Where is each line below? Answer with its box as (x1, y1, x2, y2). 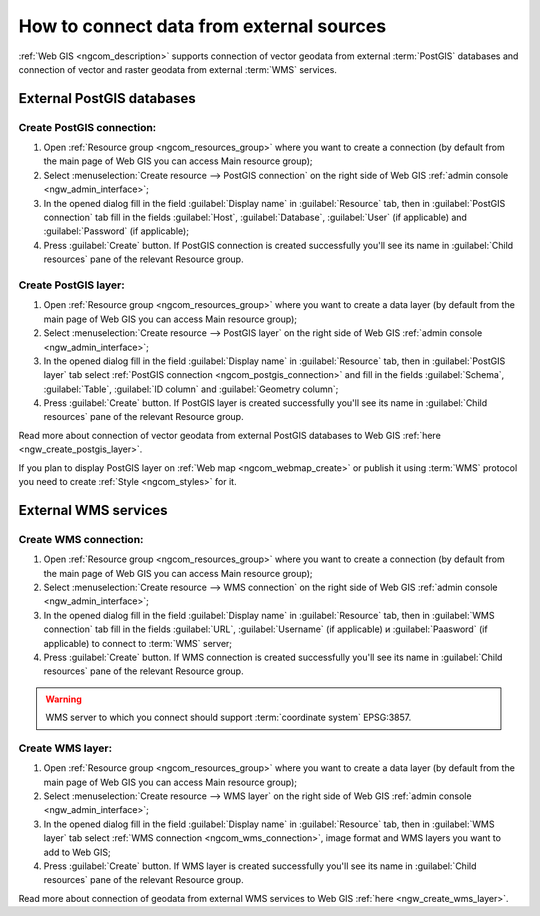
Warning (45, 693, 82, 705)
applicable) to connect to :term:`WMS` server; (43, 637, 233, 649)
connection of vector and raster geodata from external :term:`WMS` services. (18, 63, 337, 75)
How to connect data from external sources (18, 15, 387, 37)
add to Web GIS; (43, 846, 111, 858)
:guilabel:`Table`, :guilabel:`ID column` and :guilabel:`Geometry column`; (43, 383, 339, 395)
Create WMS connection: (18, 532, 144, 546)
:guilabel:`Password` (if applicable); (43, 225, 190, 237)
